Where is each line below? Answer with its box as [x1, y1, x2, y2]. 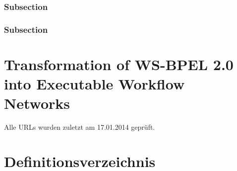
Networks [4, 93, 70, 113]
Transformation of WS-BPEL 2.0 [4, 54, 234, 74]
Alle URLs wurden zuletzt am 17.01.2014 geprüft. [4, 122, 155, 132]
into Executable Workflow [4, 74, 185, 94]
